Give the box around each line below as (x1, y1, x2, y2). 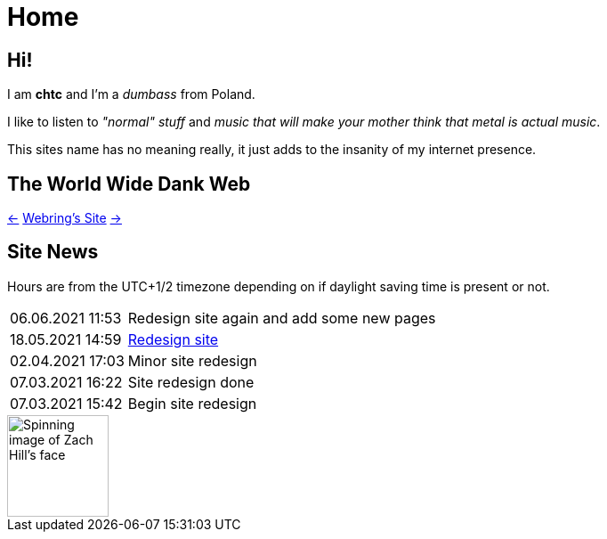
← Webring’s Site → (7, 210, 122, 226)
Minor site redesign (127, 351, 257, 370)
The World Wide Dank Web (7, 172, 251, 195)
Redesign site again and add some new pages (127, 308, 436, 327)
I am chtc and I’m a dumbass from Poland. (7, 86, 255, 102)
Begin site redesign (127, 394, 257, 412)
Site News (7, 241, 99, 264)
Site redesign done (127, 372, 255, 391)
